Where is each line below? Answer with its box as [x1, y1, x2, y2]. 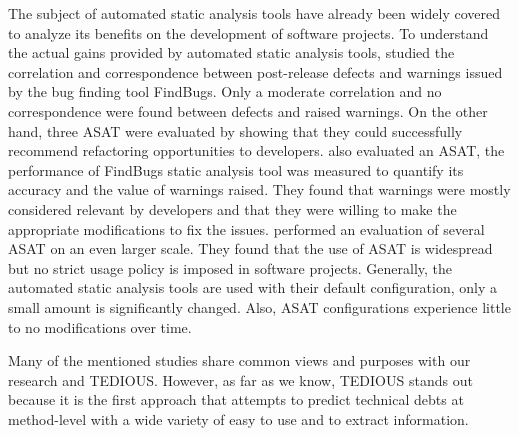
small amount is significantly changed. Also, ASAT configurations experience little [8, 296, 511, 317]
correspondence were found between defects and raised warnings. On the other [8, 100, 488, 121]
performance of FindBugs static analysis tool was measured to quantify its [8, 159, 464, 180]
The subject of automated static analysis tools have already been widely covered [8, 3, 500, 23]
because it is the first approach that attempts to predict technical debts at [8, 389, 464, 410]
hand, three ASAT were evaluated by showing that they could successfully [8, 120, 463, 141]
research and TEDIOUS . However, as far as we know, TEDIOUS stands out [8, 369, 473, 390]
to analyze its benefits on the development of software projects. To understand [8, 22, 489, 43]
